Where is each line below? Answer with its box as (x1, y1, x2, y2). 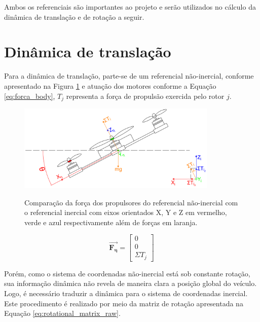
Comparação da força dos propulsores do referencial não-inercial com (24, 197, 238, 207)
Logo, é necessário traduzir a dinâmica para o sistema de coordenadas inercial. (4, 288, 248, 299)
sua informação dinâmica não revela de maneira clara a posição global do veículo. (4, 278, 257, 289)
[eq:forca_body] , (4, 90, 55, 101)
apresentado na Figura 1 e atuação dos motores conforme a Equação (4, 80, 216, 91)
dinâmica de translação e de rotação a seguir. (4, 11, 144, 22)
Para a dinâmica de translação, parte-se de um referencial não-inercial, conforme (4, 70, 254, 81)
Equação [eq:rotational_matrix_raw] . (4, 308, 121, 318)
